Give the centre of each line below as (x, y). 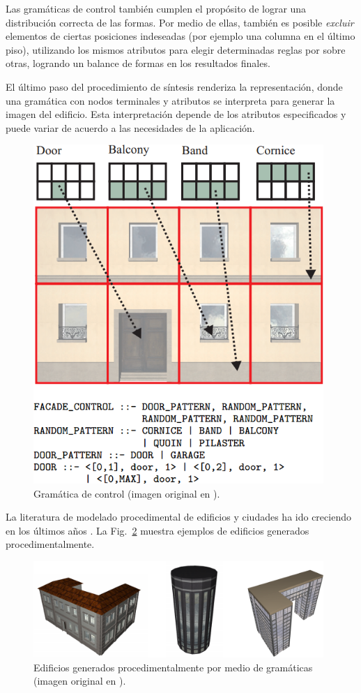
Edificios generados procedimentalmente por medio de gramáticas (173, 667)
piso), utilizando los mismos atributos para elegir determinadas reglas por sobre (176, 49)
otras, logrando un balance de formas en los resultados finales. (138, 63)
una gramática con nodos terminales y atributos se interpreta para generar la (170, 100)
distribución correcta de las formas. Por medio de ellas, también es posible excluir (180, 22)
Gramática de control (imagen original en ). (127, 493)
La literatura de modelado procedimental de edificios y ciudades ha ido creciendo (178, 517)
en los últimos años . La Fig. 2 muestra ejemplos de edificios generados (158, 530)
